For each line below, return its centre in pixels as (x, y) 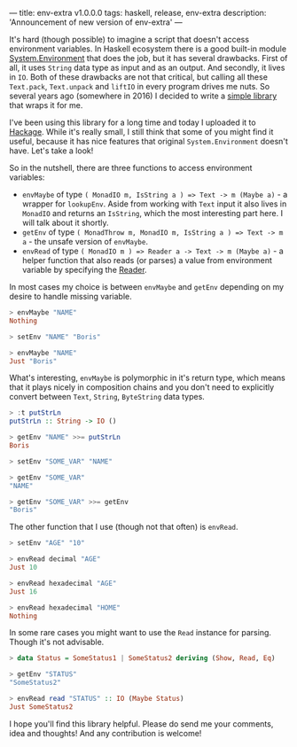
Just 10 (23, 567)
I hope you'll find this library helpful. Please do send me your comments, (141, 724)
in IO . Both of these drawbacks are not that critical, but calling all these (139, 77)
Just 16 (23, 591)
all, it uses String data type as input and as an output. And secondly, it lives (147, 67)
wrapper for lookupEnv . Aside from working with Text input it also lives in (154, 204)
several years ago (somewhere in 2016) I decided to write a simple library (143, 96)
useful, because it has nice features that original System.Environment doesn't (148, 141)
